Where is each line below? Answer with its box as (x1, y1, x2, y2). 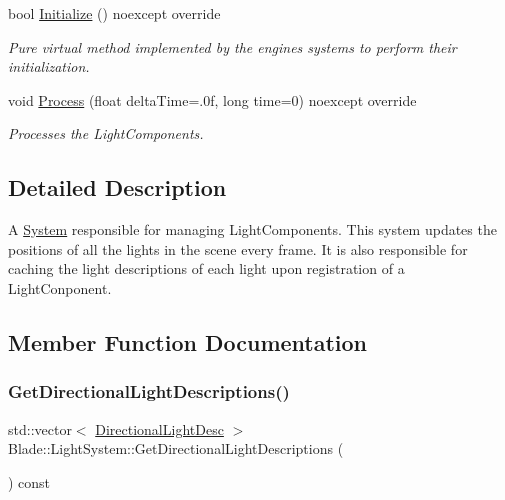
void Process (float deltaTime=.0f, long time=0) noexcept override (8, 89, 417, 110)
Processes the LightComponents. (8, 123, 204, 144)
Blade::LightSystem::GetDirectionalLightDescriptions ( (8, 438, 344, 459)
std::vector (8, 418, 72, 439)
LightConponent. (8, 277, 112, 298)
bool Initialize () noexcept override (8, 3, 221, 23)
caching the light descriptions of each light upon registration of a (8, 258, 405, 279)
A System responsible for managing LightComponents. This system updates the (8, 219, 497, 240)
